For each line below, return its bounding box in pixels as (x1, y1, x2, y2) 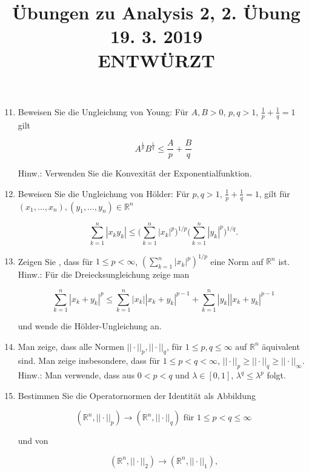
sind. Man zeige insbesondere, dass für (18, 354, 160, 367)
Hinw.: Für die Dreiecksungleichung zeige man (18, 268, 190, 281)
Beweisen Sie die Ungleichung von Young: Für (18, 105, 188, 118)
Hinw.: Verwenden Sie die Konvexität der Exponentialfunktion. (18, 167, 252, 179)
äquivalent (262, 340, 300, 352)
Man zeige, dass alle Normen (18, 340, 124, 352)
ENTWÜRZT (98, 47, 215, 72)
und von (18, 434, 48, 447)
